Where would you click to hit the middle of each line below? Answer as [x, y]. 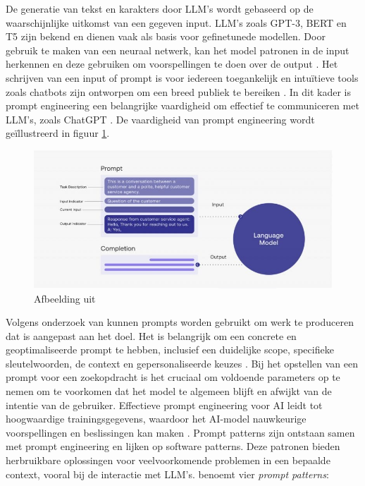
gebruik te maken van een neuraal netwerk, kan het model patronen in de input [178, 50]
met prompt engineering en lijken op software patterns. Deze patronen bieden [173, 446]
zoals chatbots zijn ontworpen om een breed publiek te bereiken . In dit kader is [178, 91]
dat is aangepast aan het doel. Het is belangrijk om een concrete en [151, 335]
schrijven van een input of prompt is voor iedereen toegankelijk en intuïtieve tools [182, 77]
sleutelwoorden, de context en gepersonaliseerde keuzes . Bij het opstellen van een [182, 363]
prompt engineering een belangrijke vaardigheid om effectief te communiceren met [182, 105]
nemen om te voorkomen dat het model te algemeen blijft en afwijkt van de [169, 391]
